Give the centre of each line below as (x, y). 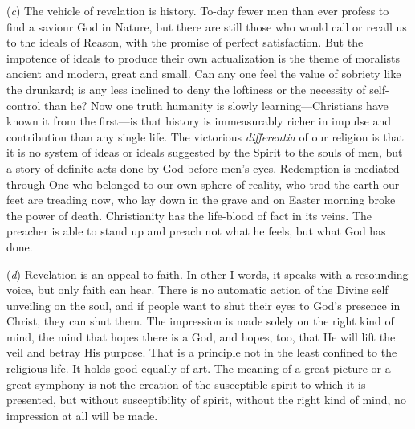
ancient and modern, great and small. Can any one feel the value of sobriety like (204, 74)
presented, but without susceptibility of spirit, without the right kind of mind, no (206, 400)
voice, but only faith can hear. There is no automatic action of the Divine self (197, 290)
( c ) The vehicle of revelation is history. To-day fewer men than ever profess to (198, 10)
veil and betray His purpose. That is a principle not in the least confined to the (202, 352)
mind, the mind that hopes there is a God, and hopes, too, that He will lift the (201, 336)
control (24, 105)
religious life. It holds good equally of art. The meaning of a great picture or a (199, 368)
